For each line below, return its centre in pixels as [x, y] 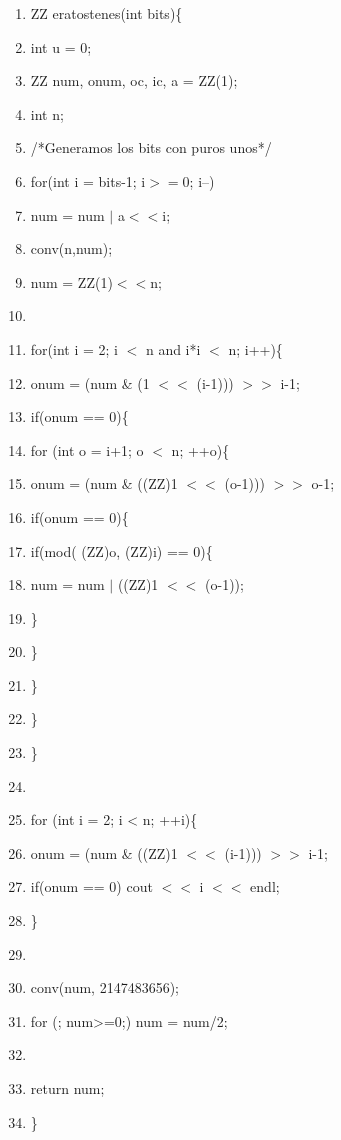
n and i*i [173, 348]
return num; [67, 1088]
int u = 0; [61, 46]
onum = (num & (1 [90, 382]
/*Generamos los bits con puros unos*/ [151, 147]
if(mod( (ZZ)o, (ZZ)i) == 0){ [121, 550]
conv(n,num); [71, 248]
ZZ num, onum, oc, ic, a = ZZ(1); [134, 80]
